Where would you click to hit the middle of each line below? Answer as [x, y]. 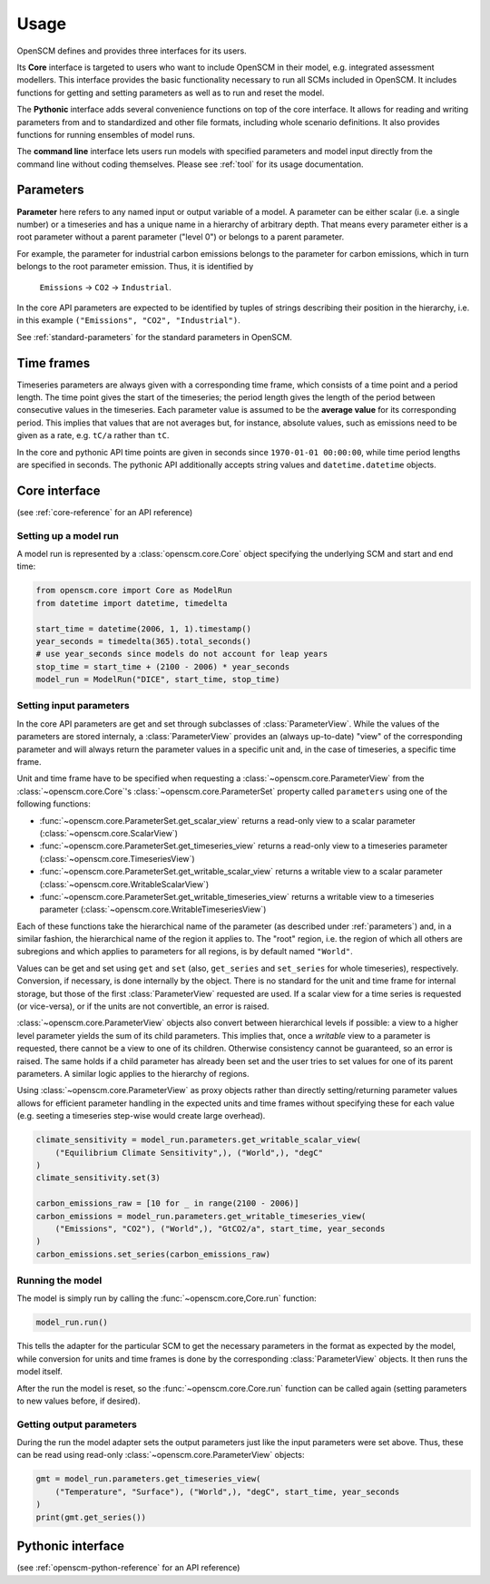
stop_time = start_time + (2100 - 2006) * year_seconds [163, 666]
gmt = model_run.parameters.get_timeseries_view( [148, 1479]
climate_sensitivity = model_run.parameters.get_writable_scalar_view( [199, 1140]
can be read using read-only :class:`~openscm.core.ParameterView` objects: [161, 1455]
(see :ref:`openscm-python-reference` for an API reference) [128, 1568]
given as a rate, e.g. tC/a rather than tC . [93, 435]
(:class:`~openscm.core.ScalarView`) [109, 833]
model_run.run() [72, 1323]
